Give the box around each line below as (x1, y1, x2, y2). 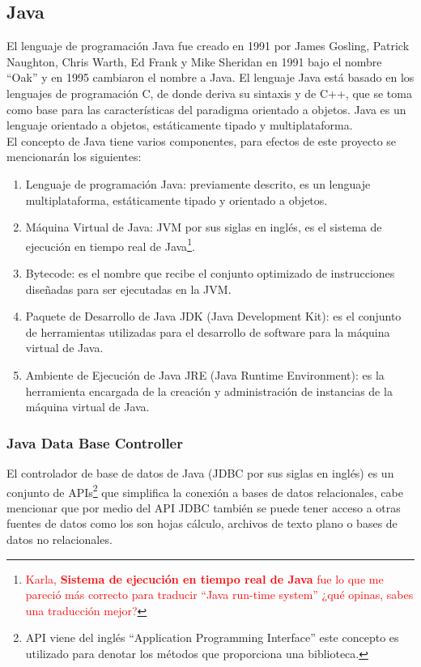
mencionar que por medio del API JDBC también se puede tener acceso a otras (6, 499, 401, 516)
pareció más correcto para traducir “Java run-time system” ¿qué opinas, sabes (25, 586, 414, 603)
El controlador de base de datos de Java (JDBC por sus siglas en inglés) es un (6, 464, 394, 481)
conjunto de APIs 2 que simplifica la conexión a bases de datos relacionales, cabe (6, 481, 403, 500)
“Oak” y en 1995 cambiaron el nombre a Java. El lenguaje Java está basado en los (6, 69, 415, 86)
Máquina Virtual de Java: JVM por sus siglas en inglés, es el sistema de (25, 219, 382, 236)
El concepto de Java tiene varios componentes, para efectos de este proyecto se (6, 132, 397, 149)
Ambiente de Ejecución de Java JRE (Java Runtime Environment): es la (25, 366, 385, 383)
